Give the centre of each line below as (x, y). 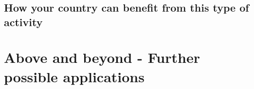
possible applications (74, 76)
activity (23, 22)
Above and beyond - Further (102, 57)
